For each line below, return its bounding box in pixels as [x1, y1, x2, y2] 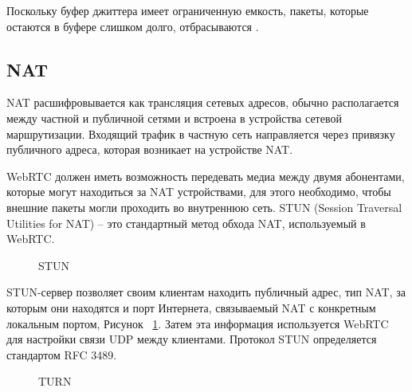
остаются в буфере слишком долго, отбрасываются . [6, 18, 259, 34]
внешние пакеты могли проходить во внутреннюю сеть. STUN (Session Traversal [6, 198, 402, 215]
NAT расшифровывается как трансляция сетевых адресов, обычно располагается [6, 94, 399, 111]
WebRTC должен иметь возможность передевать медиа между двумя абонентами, [6, 167, 405, 184]
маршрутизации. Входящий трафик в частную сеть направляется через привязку [6, 125, 395, 142]
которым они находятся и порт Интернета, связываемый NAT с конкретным [6, 299, 376, 316]
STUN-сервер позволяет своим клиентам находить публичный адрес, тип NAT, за [6, 284, 406, 300]
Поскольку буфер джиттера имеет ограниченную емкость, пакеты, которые [6, 2, 369, 18]
